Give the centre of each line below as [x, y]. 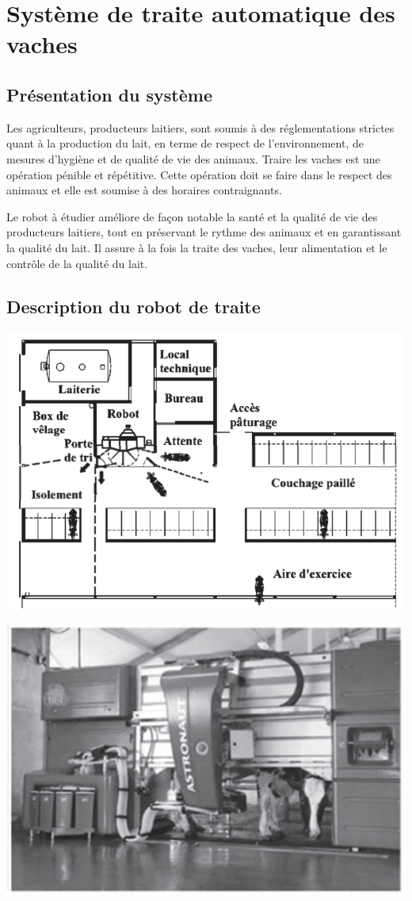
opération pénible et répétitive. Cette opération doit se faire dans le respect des [199, 174]
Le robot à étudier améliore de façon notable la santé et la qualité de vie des [192, 216]
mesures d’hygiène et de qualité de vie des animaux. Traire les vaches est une [193, 158]
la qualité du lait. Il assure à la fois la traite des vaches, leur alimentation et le [197, 247]
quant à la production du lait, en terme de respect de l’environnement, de [185, 143]
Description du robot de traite [134, 306]
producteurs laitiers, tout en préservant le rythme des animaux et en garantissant [204, 232]
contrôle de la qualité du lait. [77, 263]
